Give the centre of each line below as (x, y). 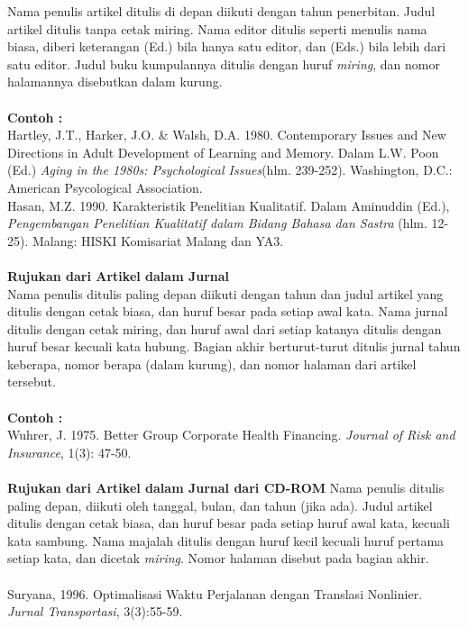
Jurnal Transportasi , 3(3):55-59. (95, 611)
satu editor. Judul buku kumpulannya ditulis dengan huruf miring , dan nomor (224, 64)
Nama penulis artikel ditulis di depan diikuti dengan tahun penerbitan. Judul (221, 11)
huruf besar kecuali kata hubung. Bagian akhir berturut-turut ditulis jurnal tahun (234, 346)
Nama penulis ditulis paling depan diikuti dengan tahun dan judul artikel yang (225, 293)
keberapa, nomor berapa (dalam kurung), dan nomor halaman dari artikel (212, 363)
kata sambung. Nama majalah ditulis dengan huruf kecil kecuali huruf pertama (226, 540)
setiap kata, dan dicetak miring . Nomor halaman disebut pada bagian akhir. (218, 558)
